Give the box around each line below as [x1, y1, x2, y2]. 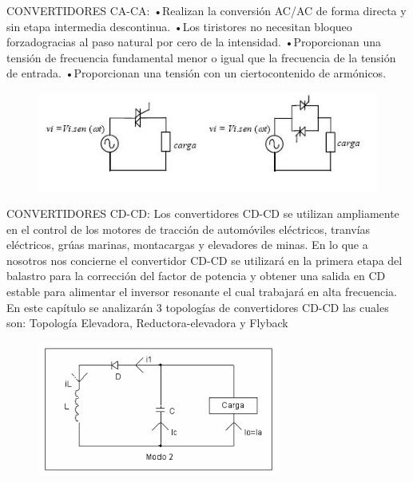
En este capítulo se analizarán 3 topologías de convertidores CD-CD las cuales [6, 298, 389, 315]
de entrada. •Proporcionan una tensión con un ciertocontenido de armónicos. [6, 65, 387, 81]
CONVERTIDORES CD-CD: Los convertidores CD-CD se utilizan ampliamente [6, 205, 399, 222]
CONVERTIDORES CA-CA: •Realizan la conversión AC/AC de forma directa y [6, 2, 407, 18]
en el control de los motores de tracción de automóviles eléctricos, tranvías [6, 220, 371, 237]
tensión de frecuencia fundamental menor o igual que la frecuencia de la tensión [6, 49, 396, 65]
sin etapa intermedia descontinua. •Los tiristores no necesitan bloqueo [6, 18, 352, 34]
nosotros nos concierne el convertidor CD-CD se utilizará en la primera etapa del [6, 251, 403, 268]
